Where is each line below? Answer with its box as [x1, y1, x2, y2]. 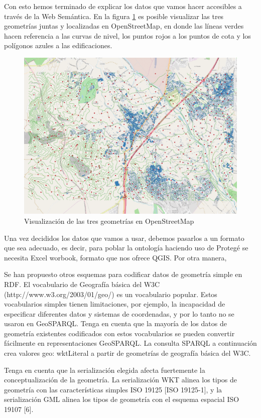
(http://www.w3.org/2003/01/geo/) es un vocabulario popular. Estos [4, 289, 217, 299]
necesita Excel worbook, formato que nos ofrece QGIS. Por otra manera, [4, 252, 227, 262]
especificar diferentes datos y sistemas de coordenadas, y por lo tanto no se [4, 308, 234, 319]
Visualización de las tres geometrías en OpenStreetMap [24, 215, 194, 226]
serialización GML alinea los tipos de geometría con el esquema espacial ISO [4, 394, 239, 404]
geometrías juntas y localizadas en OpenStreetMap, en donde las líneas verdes [4, 21, 244, 31]
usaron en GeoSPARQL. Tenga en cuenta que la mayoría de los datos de [4, 318, 227, 329]
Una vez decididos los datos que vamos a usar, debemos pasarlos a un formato [4, 232, 244, 243]
